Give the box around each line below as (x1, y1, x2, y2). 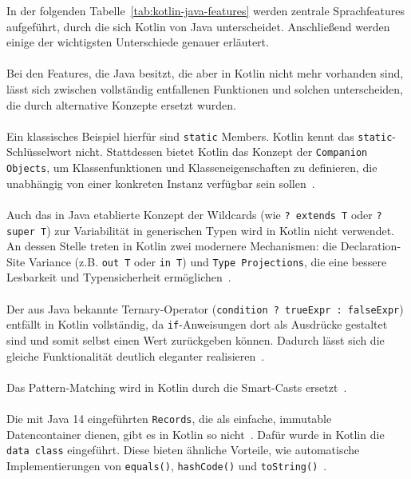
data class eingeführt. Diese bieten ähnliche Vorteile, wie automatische (6, 441, 360, 458)
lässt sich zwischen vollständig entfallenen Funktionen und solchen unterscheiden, (6, 80, 404, 97)
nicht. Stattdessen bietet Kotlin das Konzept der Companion (75, 143, 368, 160)
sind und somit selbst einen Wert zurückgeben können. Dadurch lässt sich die (6, 331, 385, 348)
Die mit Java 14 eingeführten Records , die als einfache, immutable (6, 409, 332, 426)
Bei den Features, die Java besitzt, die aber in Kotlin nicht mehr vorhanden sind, (6, 65, 404, 82)
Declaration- (340, 238, 401, 254)
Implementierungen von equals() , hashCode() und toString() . (6, 457, 327, 473)
